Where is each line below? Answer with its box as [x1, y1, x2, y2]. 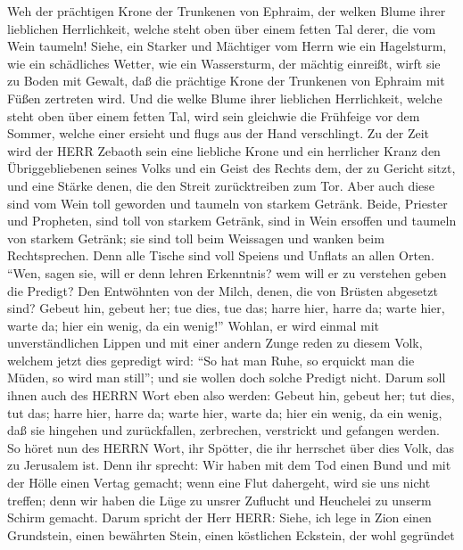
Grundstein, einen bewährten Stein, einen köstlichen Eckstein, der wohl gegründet [7, 525, 455, 544]
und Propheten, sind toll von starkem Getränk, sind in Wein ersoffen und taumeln [7, 211, 457, 230]
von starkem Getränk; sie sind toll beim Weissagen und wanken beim [7, 228, 384, 247]
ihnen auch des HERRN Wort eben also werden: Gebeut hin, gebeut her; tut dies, [7, 386, 455, 405]
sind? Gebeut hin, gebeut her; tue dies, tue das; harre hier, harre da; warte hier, [7, 299, 445, 317]
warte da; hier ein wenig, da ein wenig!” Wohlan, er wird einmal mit [7, 316, 380, 334]
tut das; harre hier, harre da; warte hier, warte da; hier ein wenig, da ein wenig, [7, 403, 442, 422]
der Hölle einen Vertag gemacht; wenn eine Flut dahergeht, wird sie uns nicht [7, 473, 431, 492]
